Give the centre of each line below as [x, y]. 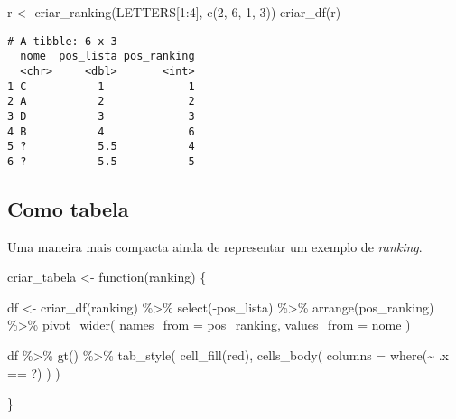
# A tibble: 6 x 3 [62, 41]
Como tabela [68, 208]
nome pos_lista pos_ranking [107, 56]
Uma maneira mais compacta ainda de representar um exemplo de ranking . [215, 246]
